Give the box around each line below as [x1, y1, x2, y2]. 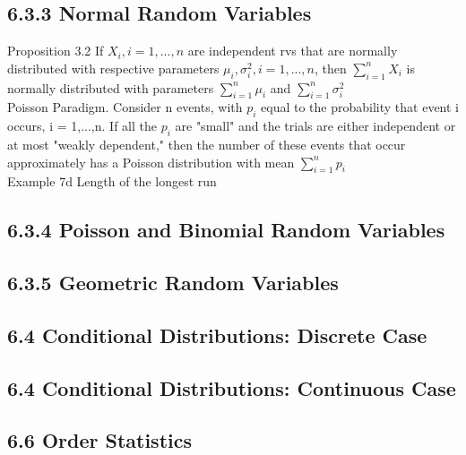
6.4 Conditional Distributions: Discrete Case [7, 321, 427, 348]
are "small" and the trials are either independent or [175, 116, 456, 135]
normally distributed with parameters [7, 78, 214, 97]
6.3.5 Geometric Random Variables [7, 269, 339, 296]
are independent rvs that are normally [187, 41, 398, 60]
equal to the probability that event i [261, 98, 459, 116]
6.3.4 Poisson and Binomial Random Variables [7, 216, 445, 244]
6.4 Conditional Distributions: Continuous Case [7, 373, 456, 401]
